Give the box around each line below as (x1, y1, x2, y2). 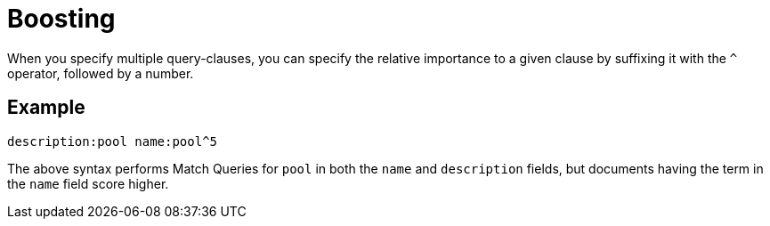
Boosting (7, 4, 116, 34)
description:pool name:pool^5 (7, 133, 218, 149)
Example (7, 96, 85, 119)
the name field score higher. (7, 175, 169, 191)
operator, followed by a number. (7, 65, 194, 81)
